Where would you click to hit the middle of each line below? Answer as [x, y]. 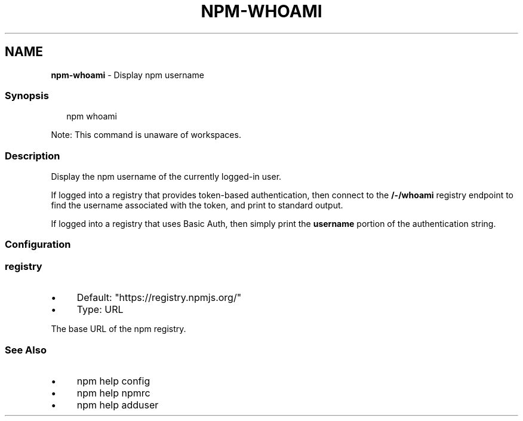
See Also [26, 350]
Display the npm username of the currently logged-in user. [166, 177]
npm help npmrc [113, 393]
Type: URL [100, 310]
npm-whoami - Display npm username [127, 75]
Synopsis [27, 95]
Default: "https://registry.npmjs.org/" [159, 298]
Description [33, 156]
